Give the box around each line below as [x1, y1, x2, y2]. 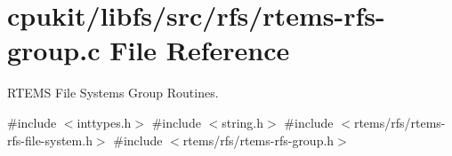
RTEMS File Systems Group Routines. [7, 83, 219, 102]
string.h [222, 113, 264, 131]
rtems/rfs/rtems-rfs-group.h [182, 130, 335, 149]
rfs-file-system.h [7, 130, 93, 149]
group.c [7, 32, 101, 68]
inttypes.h [77, 113, 132, 131]
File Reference [109, 32, 290, 68]
